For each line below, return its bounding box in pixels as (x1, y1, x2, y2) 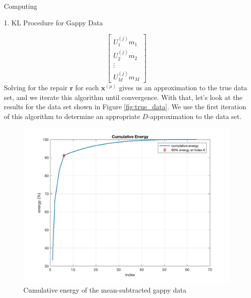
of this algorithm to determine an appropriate (4, 111, 140, 121)
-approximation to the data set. (148, 111, 242, 121)
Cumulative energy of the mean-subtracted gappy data (23, 284, 186, 295)
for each (75, 82, 99, 93)
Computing (4, 1, 37, 11)
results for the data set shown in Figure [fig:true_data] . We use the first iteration (4, 101, 246, 112)
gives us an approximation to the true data (119, 82, 247, 93)
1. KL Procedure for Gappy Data (4, 17, 103, 27)
